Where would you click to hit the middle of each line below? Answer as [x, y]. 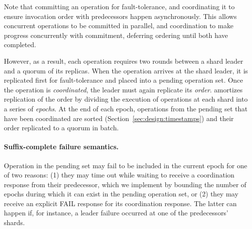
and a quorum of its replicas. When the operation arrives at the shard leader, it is [126, 70]
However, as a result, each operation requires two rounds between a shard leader [124, 61]
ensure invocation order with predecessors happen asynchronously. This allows [120, 16]
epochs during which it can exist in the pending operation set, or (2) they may [121, 194]
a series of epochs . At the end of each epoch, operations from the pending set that [126, 108]
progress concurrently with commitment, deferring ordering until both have [116, 35]
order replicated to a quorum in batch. [61, 128]
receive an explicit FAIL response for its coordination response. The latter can [120, 203]
